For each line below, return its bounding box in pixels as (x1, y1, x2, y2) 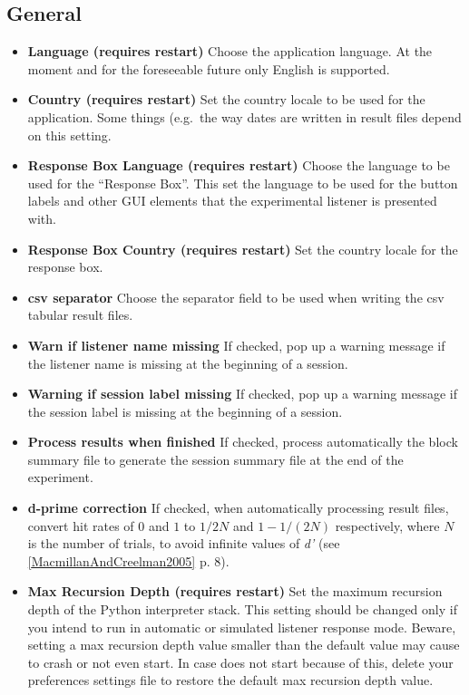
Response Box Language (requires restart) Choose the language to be (27, 156, 450, 175)
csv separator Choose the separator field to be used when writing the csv (27, 287, 445, 306)
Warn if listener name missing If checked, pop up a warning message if (27, 335, 445, 354)
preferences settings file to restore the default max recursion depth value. (27, 671, 434, 690)
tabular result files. (27, 305, 133, 324)
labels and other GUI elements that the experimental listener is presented (27, 191, 437, 210)
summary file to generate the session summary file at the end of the (27, 449, 404, 468)
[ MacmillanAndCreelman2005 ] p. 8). (27, 551, 230, 570)
